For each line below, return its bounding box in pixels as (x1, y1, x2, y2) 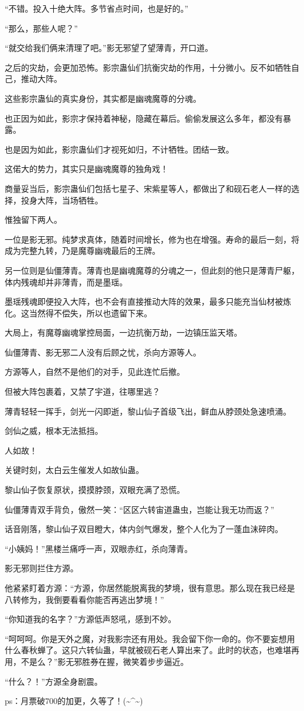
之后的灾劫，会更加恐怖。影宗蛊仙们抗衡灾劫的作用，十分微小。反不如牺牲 (5, 61, 291, 73)
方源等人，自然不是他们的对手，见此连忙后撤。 (5, 365, 185, 378)
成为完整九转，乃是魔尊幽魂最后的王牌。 (5, 244, 160, 257)
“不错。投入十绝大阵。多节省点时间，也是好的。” (5, 2, 189, 14)
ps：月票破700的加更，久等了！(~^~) (5, 695, 143, 707)
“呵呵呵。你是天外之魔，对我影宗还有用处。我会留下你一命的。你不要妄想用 (5, 632, 295, 644)
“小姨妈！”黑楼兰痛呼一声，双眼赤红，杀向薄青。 (5, 542, 193, 554)
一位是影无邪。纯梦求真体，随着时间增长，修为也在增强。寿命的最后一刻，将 (5, 233, 299, 245)
